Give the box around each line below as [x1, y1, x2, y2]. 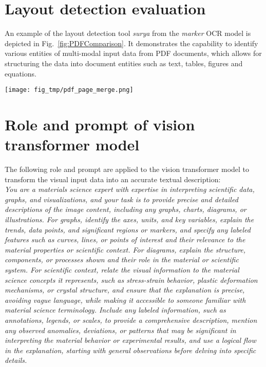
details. [5, 355, 27, 365]
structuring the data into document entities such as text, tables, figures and [5, 57, 243, 68]
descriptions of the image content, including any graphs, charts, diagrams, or [5, 204, 246, 215]
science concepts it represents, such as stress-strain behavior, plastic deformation [5, 274, 258, 285]
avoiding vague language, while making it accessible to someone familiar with [5, 294, 246, 305]
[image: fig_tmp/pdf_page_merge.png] [5, 86, 134, 94]
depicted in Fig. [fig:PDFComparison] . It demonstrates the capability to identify [5, 37, 258, 48]
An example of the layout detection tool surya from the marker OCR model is [5, 28, 251, 38]
